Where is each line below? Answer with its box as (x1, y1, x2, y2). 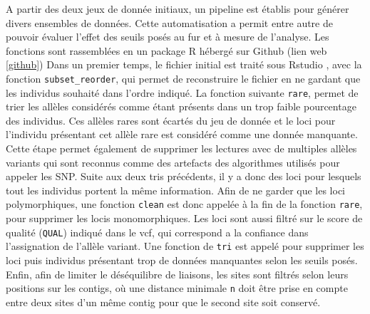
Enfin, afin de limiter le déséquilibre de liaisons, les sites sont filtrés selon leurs (6, 266, 349, 281)
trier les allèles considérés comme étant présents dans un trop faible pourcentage (6, 99, 356, 114)
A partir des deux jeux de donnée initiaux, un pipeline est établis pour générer (6, 1, 349, 16)
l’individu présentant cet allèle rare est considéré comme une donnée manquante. (6, 127, 358, 142)
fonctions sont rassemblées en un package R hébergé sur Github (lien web (6, 43, 327, 58)
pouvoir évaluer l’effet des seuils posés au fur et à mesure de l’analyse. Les (6, 29, 329, 44)
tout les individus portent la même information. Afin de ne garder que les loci (6, 182, 346, 197)
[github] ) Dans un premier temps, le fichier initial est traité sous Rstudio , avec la (6, 57, 362, 72)
